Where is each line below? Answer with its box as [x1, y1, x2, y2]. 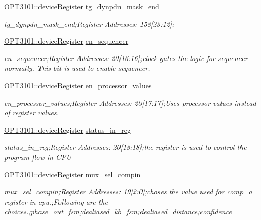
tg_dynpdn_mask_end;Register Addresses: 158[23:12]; [4, 18, 174, 29]
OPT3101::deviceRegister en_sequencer [4, 35, 129, 46]
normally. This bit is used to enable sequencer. [4, 63, 150, 73]
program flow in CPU [4, 151, 71, 162]
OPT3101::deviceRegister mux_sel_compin [4, 169, 141, 179]
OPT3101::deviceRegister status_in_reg [4, 124, 131, 135]
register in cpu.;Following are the [4, 196, 108, 207]
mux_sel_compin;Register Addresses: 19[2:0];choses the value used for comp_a [4, 186, 252, 197]
